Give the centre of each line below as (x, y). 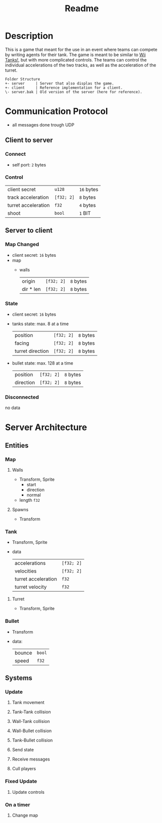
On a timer (18, 804)
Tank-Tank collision (31, 712)
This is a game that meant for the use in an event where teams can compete (81, 49)
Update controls (28, 792)
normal (34, 495)
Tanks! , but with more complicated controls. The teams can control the (76, 60)
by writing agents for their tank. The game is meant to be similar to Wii (75, 55)
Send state (23, 750)
